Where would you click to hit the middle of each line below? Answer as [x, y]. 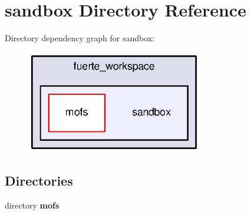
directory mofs [32, 205]
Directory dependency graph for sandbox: [80, 38]
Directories [39, 180]
